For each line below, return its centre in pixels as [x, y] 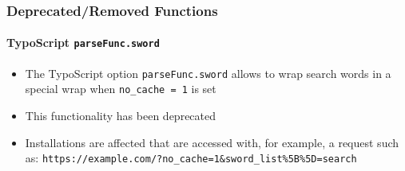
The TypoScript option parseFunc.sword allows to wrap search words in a [208, 73]
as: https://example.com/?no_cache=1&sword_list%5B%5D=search [191, 158]
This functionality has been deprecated [121, 116]
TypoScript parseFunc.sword [83, 43]
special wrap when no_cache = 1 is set [121, 89]
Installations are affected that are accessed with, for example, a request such [212, 142]
